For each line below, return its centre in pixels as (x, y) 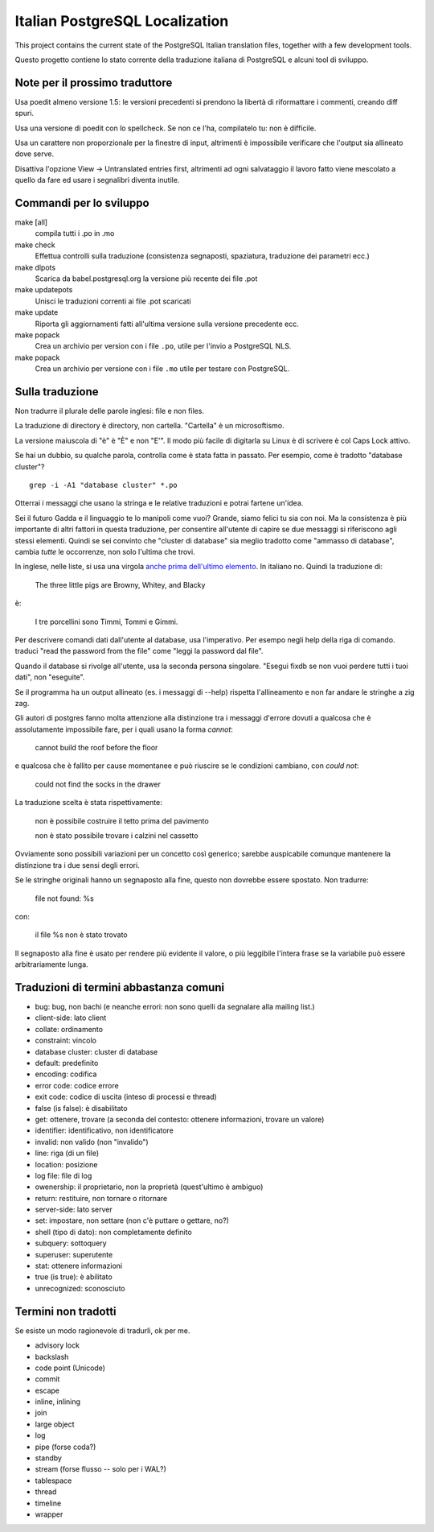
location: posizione (66, 1164)
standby (48, 1458)
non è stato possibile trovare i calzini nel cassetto (117, 836)
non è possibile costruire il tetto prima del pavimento (122, 820)
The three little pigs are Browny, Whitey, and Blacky (120, 584)
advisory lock (57, 1345)
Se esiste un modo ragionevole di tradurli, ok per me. (102, 1330)
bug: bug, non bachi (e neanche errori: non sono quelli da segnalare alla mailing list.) (175, 1007)
